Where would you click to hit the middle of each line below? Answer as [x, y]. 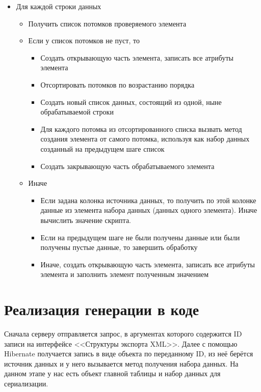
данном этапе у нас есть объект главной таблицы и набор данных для [112, 373]
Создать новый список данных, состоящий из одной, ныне [131, 102]
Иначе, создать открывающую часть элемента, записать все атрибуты [148, 264]
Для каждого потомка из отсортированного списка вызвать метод [141, 129]
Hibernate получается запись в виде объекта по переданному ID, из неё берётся [129, 354]
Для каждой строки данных [59, 6]
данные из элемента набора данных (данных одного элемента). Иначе [149, 210]
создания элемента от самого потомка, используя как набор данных [145, 139]
